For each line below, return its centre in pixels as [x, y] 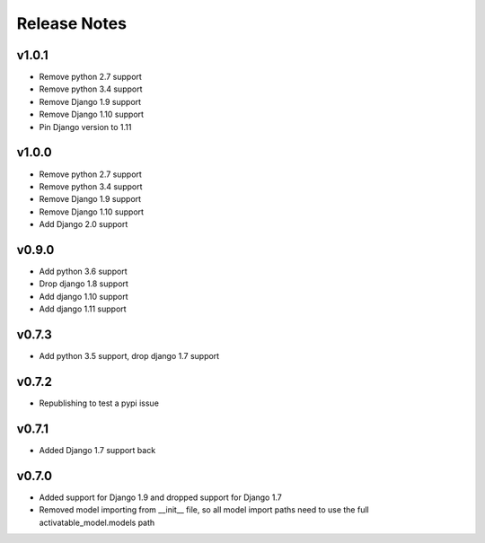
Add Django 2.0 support [84, 224]
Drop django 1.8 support [84, 284]
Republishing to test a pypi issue [99, 403]
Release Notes [72, 23]
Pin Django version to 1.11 [85, 127]
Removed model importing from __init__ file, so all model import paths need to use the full [204, 510]
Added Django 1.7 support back [97, 450]
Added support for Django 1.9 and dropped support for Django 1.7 [160, 497]
